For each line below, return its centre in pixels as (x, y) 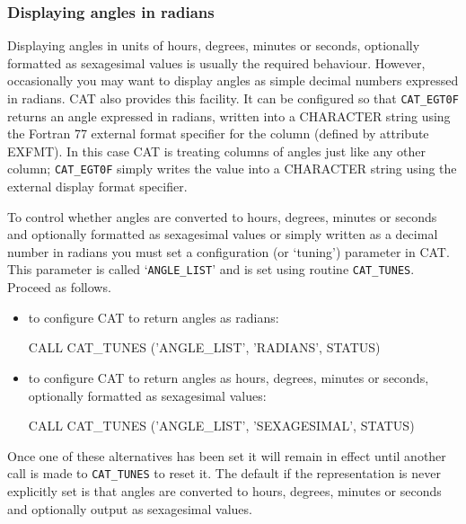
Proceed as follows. (59, 287)
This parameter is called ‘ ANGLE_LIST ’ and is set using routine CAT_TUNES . (211, 269)
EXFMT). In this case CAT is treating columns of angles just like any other (217, 151)
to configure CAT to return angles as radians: (154, 317)
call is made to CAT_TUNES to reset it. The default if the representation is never (224, 473)
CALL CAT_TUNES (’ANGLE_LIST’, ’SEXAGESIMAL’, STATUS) (221, 426)
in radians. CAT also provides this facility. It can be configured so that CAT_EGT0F (233, 98)
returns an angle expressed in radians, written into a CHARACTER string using (229, 115)
